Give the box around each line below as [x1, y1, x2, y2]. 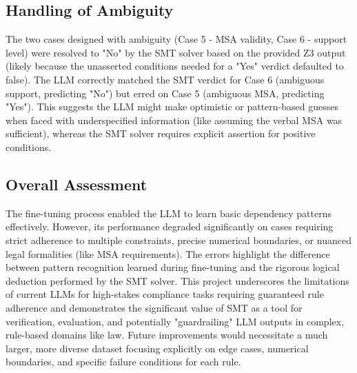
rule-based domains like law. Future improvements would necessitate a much [6, 327, 328, 342]
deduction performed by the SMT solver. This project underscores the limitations [6, 273, 349, 288]
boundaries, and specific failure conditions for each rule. [6, 354, 241, 369]
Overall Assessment [6, 173, 147, 194]
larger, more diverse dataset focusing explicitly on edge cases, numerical [6, 341, 309, 355]
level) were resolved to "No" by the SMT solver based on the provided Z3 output [6, 45, 346, 59]
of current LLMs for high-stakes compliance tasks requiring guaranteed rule [6, 287, 324, 301]
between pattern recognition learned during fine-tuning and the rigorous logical [6, 260, 340, 274]
